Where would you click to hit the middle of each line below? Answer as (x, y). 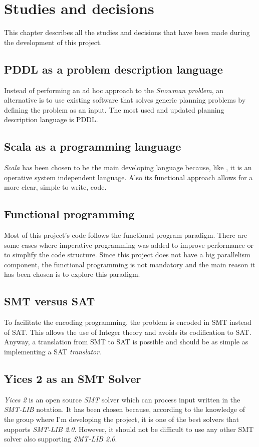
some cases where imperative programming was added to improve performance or (129, 245)
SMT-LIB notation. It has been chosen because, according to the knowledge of (124, 409)
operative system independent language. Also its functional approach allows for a (128, 177)
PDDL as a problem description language (113, 69)
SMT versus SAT (50, 301)
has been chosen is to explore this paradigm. (72, 274)
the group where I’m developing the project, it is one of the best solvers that (122, 419)
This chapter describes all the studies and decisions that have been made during (127, 32)
